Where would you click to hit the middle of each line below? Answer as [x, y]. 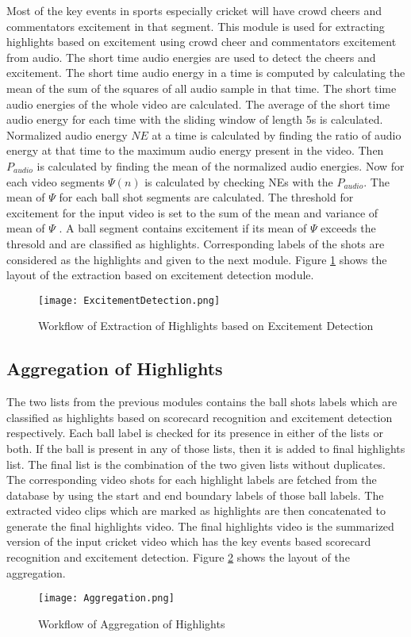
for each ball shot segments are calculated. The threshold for [206, 197]
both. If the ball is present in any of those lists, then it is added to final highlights [206, 448]
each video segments [56, 181]
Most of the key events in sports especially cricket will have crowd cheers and [194, 10]
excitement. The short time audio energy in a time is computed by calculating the [206, 73]
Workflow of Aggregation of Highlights [132, 623]
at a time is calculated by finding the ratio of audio [277, 134]
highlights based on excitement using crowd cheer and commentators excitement [202, 42]
